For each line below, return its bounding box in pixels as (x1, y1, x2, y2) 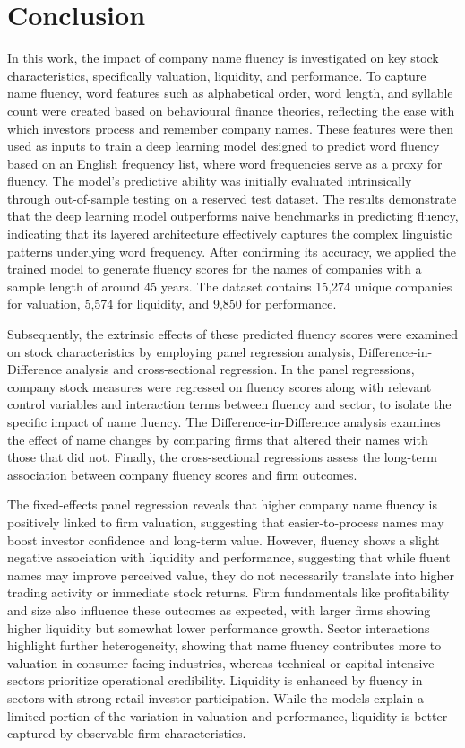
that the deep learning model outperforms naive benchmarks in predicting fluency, (7, 206, 459, 225)
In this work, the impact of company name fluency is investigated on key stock (7, 48, 439, 67)
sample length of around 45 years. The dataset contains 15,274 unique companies (7, 276, 452, 295)
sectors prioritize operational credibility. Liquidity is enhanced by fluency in (7, 671, 423, 690)
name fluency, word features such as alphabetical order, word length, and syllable (7, 83, 453, 102)
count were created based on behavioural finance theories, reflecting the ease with (7, 100, 455, 119)
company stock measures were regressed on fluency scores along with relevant (7, 377, 432, 396)
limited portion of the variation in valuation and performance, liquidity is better (7, 706, 448, 725)
